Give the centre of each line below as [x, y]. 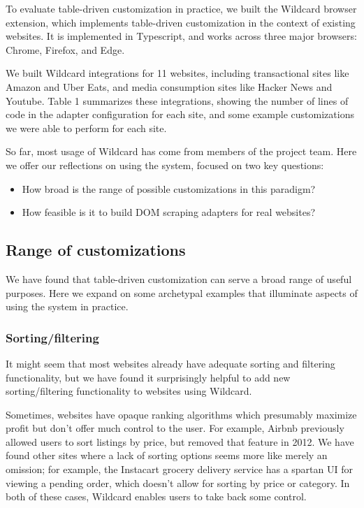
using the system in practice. [67, 306]
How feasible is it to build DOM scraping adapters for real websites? [169, 212]
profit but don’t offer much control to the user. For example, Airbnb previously [175, 428]
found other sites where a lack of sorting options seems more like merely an [167, 455]
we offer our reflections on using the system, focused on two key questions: [165, 165]
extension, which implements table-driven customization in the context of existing [181, 22]
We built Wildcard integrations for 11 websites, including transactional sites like [177, 73]
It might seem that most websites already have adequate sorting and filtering [170, 363]
